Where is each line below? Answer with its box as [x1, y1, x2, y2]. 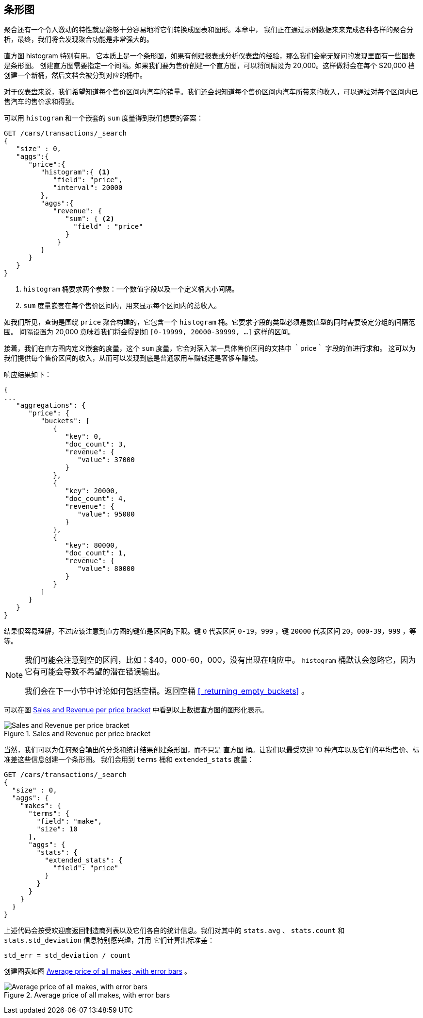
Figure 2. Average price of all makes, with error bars [4, 991, 170, 1000]
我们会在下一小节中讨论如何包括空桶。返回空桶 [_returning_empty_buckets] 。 [25, 686, 309, 696]
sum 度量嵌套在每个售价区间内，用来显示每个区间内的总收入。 [23, 301, 221, 310]
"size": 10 [36, 825, 78, 833]
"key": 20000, [65, 487, 119, 495]
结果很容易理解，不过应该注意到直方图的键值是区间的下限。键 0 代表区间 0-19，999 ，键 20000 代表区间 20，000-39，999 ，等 [4, 627, 416, 636]
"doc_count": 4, [65, 495, 127, 503]
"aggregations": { [16, 401, 86, 410]
